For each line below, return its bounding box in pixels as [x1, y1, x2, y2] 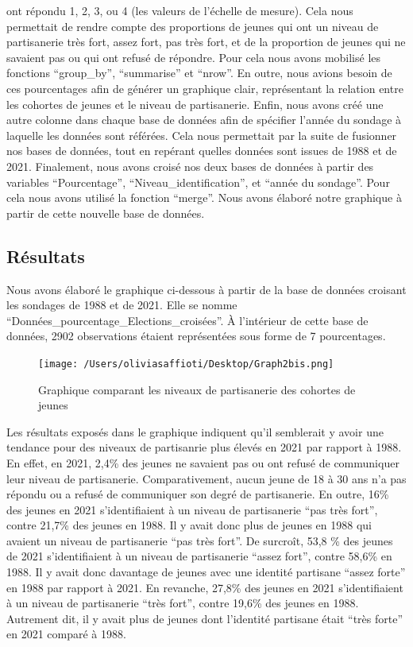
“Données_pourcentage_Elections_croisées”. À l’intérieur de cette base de [6, 312, 369, 328]
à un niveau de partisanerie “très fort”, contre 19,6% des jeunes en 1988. [6, 595, 359, 611]
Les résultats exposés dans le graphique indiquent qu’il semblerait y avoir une [6, 423, 384, 440]
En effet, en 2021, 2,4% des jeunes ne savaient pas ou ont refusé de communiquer [6, 454, 399, 471]
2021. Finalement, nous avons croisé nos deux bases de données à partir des [6, 157, 374, 174]
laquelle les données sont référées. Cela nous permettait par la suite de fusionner [6, 126, 397, 143]
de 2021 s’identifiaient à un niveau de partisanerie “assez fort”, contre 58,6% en [6, 548, 392, 564]
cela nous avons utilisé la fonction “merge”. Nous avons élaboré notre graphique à [6, 189, 402, 206]
